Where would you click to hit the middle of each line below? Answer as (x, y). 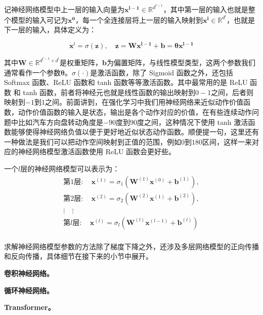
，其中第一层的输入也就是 (206, 9)
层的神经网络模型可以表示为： (70, 168)
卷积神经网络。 (29, 273)
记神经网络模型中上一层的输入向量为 (64, 9)
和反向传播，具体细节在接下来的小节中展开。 (78, 256)
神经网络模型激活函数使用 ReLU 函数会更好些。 (97, 151)
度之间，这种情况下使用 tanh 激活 (192, 122)
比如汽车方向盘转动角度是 (60, 122)
